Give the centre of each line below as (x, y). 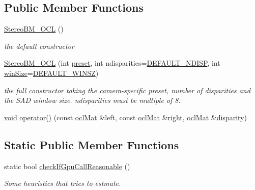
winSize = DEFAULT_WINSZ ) (51, 73)
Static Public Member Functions (92, 144)
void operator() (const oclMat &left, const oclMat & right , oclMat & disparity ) (125, 117)
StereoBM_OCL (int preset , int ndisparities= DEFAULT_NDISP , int (112, 63)
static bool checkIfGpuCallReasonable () (67, 166)
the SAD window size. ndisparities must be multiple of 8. (92, 100)
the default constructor (39, 46)
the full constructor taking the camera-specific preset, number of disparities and (127, 90)
